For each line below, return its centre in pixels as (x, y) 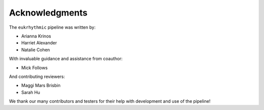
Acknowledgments (48, 13)
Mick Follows (34, 68)
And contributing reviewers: (37, 76)
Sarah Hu (31, 92)
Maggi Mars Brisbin (41, 86)
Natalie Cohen (36, 50)
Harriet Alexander (39, 43)
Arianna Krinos (36, 36)
